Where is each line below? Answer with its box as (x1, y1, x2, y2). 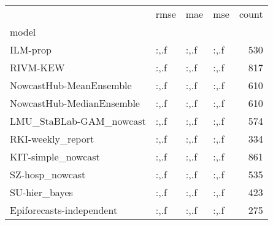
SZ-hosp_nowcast (10, 167, 86, 181)
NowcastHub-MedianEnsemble (10, 96, 140, 110)
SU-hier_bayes (10, 185, 73, 199)
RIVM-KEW (10, 60, 65, 74)
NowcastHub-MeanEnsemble (10, 78, 132, 92)
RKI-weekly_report (10, 132, 94, 146)
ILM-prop (10, 42, 52, 57)
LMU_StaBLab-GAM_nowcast (10, 114, 146, 128)
